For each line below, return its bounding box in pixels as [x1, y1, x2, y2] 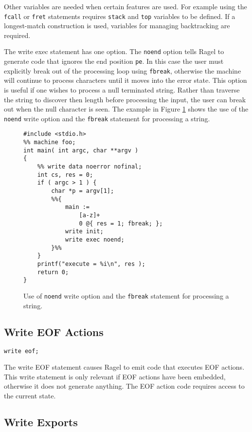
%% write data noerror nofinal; [37, 163, 142, 170]
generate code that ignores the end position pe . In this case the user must [4, 56, 224, 66]
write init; [65, 228, 104, 235]
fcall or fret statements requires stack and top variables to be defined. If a [4, 11, 235, 21]
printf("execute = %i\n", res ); [37, 260, 145, 267]
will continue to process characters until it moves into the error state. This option [4, 75, 247, 85]
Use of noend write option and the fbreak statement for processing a [23, 290, 229, 301]
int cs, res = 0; [37, 171, 93, 178]
